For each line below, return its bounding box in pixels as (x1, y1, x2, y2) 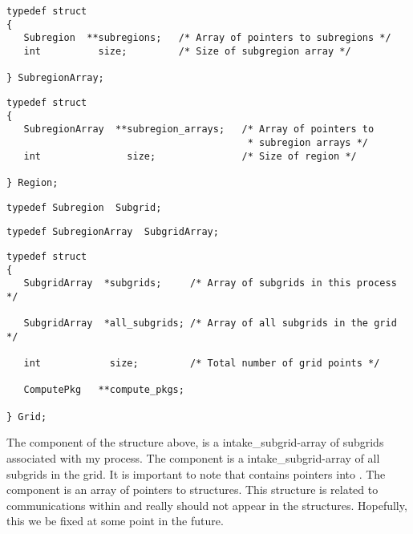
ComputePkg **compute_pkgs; (23, 384, 184, 396)
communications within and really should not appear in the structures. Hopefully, (6, 496, 407, 513)
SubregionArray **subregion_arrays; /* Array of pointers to (23, 123, 375, 136)
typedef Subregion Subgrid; (6, 201, 162, 213)
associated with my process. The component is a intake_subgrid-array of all (6, 449, 380, 466)
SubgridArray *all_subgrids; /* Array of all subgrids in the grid (23, 318, 397, 330)
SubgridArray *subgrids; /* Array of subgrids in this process (23, 277, 397, 289)
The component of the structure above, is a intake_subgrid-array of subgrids (6, 434, 384, 451)
